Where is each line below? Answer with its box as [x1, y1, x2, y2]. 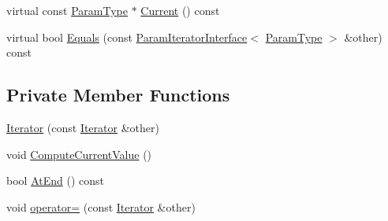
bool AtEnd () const [6, 172, 104, 189]
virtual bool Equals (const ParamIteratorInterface [6, 28, 248, 45]
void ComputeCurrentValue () [6, 145, 152, 162]
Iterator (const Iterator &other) [6, 119, 159, 135]
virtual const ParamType [6, 2, 128, 18]
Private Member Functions [6, 83, 230, 107]
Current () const [140, 2, 220, 18]
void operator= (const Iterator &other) [6, 198, 196, 215]
